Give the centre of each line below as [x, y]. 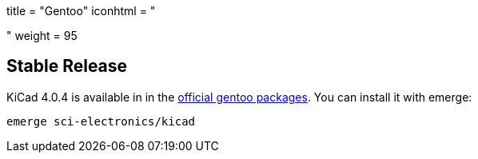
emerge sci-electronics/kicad [101, 121]
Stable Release [67, 66]
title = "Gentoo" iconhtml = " [81, 11]
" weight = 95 [42, 36]
